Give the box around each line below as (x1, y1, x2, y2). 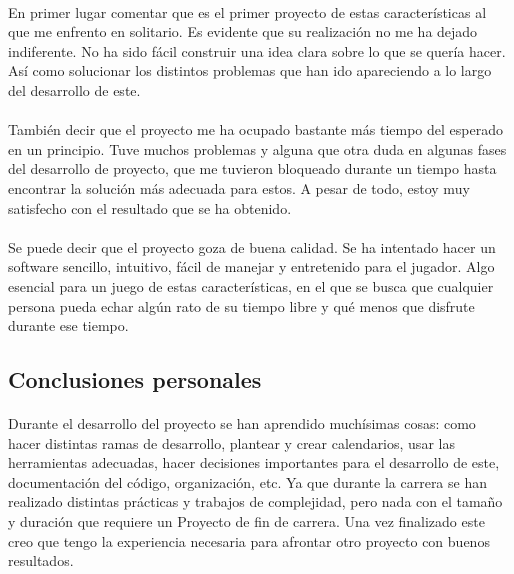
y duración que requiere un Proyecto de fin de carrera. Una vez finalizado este (8, 511, 485, 532)
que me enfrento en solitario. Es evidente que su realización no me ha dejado (8, 21, 478, 42)
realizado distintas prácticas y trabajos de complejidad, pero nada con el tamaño (8, 491, 503, 512)
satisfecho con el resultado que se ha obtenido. (8, 197, 292, 218)
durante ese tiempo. (8, 315, 129, 336)
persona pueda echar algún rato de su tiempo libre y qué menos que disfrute (8, 295, 475, 316)
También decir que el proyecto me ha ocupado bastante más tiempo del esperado (8, 119, 503, 140)
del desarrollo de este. (8, 79, 141, 100)
